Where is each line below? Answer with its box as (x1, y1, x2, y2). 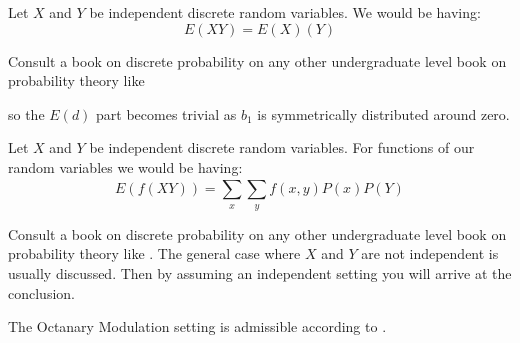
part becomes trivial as (96, 103, 237, 124)
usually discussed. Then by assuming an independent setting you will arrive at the (8, 262, 512, 283)
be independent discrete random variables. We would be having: (89, 2, 481, 22)
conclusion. (8, 282, 75, 303)
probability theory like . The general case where (8, 243, 301, 264)
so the (8, 103, 45, 124)
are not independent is (361, 243, 499, 264)
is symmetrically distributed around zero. (257, 103, 510, 124)
